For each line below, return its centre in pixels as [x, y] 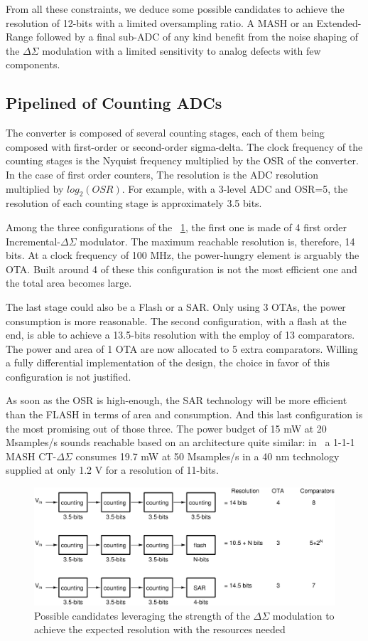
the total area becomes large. [69, 283]
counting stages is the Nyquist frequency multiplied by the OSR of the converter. [182, 160]
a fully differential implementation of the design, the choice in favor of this [168, 362]
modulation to [303, 615]
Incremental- [33, 241]
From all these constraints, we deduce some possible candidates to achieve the [175, 9]
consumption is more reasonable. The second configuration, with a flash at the [176, 320]
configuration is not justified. [69, 376]
